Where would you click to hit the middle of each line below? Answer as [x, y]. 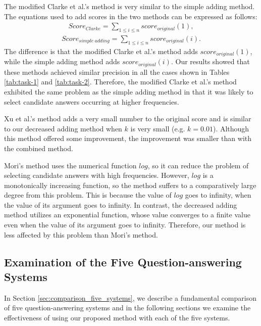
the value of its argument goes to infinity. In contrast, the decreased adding [121, 204]
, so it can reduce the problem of [198, 165]
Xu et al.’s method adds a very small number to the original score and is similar [128, 119]
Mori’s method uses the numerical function [70, 165]
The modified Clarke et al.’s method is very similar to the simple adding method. [129, 6]
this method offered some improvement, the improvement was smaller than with [128, 138]
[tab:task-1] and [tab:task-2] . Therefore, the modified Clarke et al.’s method [120, 82]
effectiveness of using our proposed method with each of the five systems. [117, 318]
